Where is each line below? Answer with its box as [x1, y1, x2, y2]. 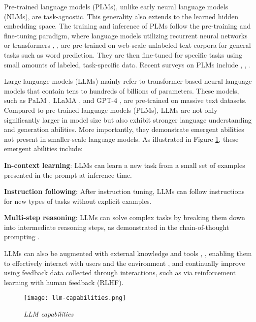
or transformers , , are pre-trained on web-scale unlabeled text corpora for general [4, 40, 251, 50]
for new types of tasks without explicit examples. [4, 195, 152, 206]
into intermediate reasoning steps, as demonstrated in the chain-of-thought [4, 222, 229, 232]
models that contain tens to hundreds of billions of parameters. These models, [4, 85, 239, 96]
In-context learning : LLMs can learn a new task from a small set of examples [4, 160, 245, 170]
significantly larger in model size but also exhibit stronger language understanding [4, 114, 252, 125]
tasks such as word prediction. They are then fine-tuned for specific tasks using [4, 49, 243, 60]
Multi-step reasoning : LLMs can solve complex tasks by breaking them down [4, 212, 245, 223]
